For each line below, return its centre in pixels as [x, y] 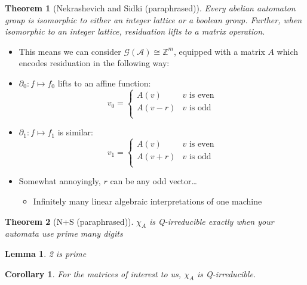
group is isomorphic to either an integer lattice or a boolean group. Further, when [153, 19]
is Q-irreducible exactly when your [212, 221]
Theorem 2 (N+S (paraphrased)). [69, 221]
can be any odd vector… [153, 181]
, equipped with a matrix [219, 51]
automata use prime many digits [64, 233]
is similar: [75, 132]
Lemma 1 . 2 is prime [46, 253]
